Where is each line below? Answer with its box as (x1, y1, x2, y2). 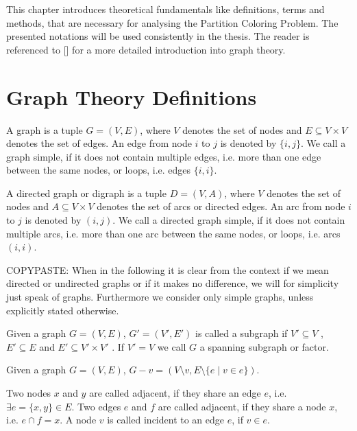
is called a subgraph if (195, 326, 288, 340)
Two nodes (6, 386, 51, 399)
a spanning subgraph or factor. (199, 339, 329, 353)
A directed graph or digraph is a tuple (6, 185, 167, 200)
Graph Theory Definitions (6, 82, 257, 110)
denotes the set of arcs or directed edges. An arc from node (97, 199, 345, 213)
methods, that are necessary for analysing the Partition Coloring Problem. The (6, 15, 338, 30)
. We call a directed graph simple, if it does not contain (112, 213, 345, 227)
